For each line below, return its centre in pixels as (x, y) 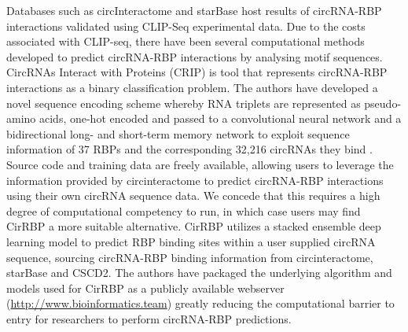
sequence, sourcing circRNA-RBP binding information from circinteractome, (190, 257)
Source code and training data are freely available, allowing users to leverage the (200, 164)
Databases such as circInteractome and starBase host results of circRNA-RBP (194, 10)
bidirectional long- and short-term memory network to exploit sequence (178, 133)
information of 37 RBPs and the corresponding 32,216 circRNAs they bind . (189, 149)
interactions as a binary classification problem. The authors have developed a (192, 87)
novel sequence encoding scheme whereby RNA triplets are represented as (184, 103)
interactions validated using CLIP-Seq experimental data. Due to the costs (186, 26)
